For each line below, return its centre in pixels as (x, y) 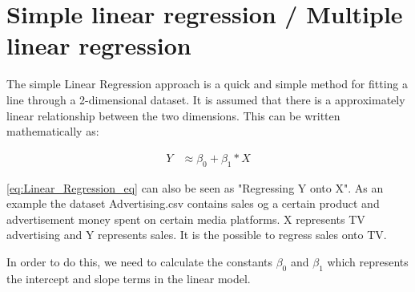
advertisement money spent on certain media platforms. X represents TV (186, 219)
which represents (368, 261)
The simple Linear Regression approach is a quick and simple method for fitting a (207, 84)
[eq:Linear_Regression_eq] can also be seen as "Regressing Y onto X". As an (195, 187)
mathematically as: (53, 131)
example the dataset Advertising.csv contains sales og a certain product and (193, 203)
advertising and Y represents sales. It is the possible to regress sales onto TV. (197, 235)
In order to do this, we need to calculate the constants (139, 261)
